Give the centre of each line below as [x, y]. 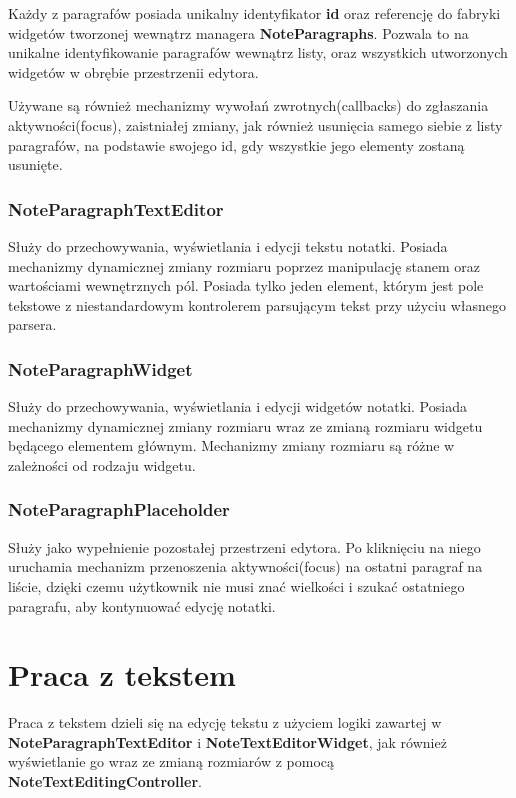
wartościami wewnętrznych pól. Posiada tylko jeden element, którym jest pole [246, 285]
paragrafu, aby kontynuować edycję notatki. [142, 605]
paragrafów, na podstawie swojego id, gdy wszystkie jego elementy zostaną [236, 144]
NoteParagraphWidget [100, 368]
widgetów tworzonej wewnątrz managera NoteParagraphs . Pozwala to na [238, 32]
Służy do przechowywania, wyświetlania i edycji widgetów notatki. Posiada [237, 406]
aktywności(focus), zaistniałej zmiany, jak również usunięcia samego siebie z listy [255, 124]
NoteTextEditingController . [105, 781]
